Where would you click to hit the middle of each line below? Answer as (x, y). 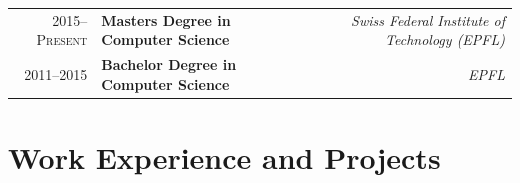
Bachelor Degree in (169, 64)
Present (62, 39)
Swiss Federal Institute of (428, 19)
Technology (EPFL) (445, 39)
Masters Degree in (166, 19)
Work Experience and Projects (224, 157)
